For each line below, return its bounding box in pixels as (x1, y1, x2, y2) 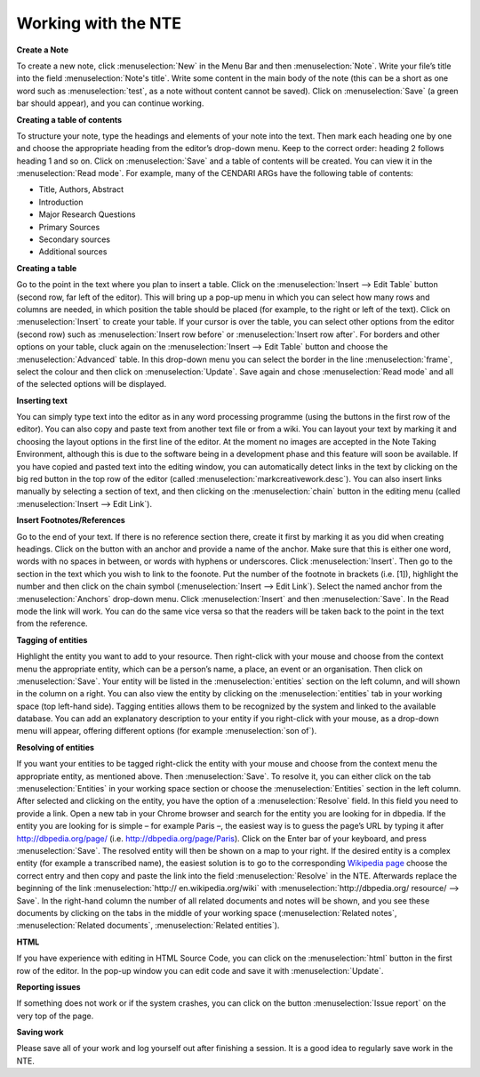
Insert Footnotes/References (16, 515, 126, 526)
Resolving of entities (16, 742, 95, 752)
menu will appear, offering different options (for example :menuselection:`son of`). (16, 726, 317, 736)
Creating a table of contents (16, 114, 123, 125)
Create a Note (16, 44, 68, 55)
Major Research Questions (38, 209, 136, 220)
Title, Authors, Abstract (38, 184, 124, 195)
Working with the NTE (16, 13, 182, 33)
